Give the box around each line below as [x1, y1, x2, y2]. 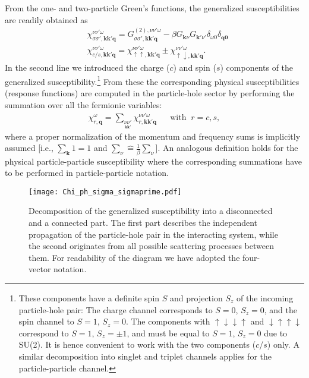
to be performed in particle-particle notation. [5, 166, 169, 179]
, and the [264, 303, 297, 316]
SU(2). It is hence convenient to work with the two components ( [18, 338, 256, 351]
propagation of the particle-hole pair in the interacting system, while [29, 228, 278, 240]
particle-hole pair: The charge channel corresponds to [18, 303, 213, 316]
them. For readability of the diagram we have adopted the [29, 251, 240, 263]
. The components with [125, 315, 210, 327]
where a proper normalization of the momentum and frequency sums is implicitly [5, 130, 301, 142]
